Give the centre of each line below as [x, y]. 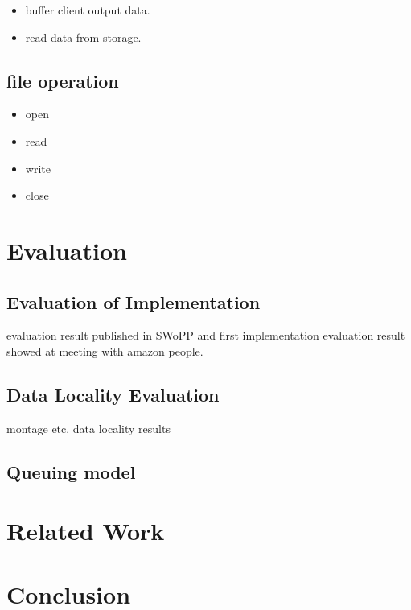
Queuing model [71, 471]
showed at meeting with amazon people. [105, 350]
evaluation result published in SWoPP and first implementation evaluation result [206, 335]
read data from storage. [83, 37]
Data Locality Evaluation [113, 394]
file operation [63, 80]
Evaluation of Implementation [134, 301]
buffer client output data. [88, 10]
